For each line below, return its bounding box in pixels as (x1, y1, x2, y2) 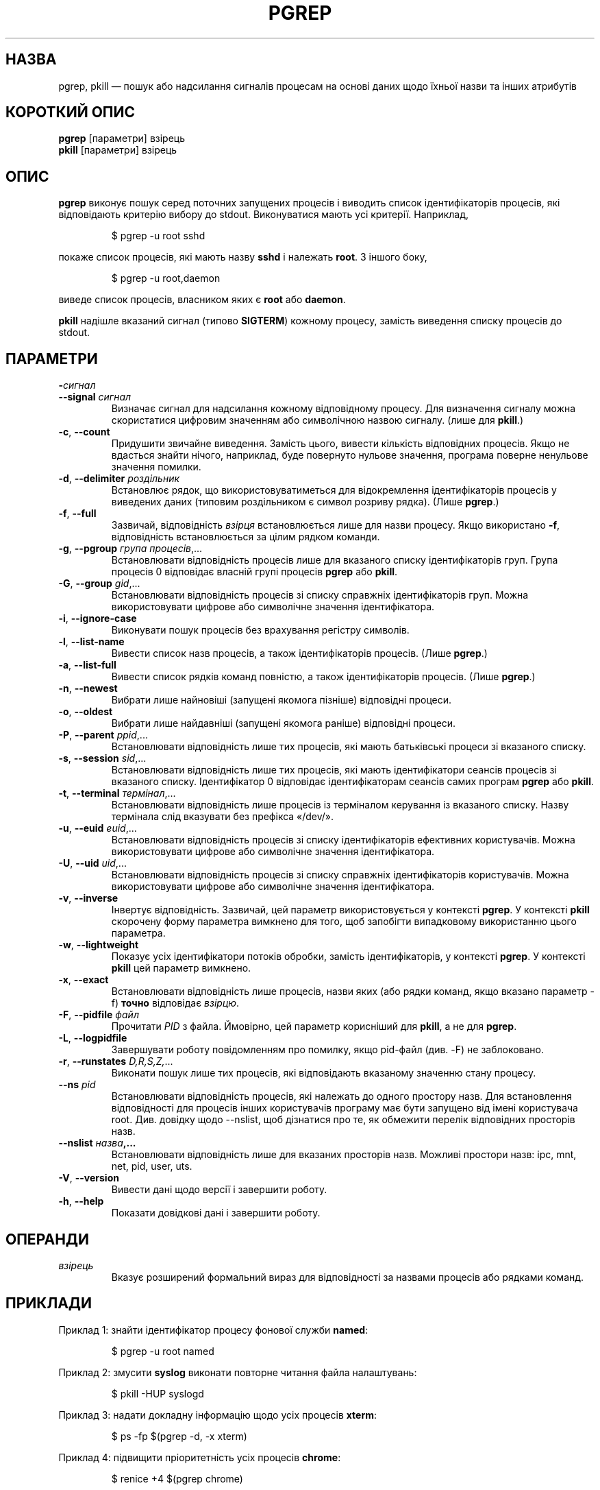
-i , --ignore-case (58, 612, 137, 625)
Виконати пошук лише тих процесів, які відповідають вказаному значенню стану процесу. (111, 1067, 536, 1079)
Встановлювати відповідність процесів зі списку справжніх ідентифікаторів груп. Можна (111, 589, 529, 601)
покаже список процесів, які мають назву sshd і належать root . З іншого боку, (58, 251, 427, 263)
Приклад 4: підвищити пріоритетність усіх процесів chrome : (58, 1451, 341, 1463)
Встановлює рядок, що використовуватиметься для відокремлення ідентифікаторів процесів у (111, 484, 557, 496)
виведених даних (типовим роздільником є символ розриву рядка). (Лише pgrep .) (111, 496, 499, 508)
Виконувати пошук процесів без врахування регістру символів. (111, 624, 410, 636)
